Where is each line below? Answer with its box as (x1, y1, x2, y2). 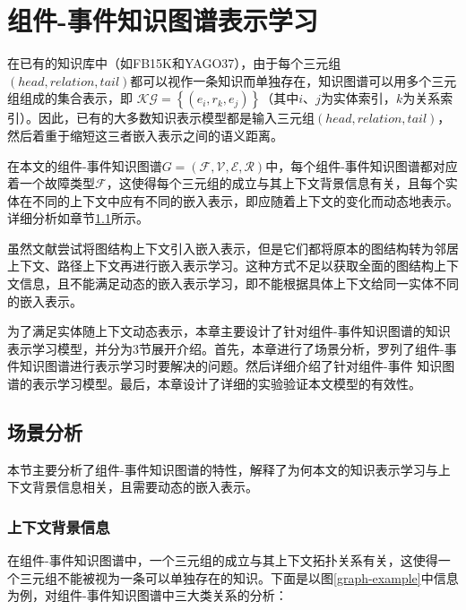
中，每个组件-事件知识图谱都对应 (265, 156, 458, 175)
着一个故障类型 (7, 174, 95, 193)
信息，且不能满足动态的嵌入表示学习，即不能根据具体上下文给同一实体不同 (19, 274, 459, 293)
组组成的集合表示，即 (7, 89, 133, 107)
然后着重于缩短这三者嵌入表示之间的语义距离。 (7, 125, 283, 144)
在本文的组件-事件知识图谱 (7, 156, 162, 175)
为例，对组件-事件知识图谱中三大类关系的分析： (7, 586, 288, 605)
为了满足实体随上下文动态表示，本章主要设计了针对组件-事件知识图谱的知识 (7, 322, 451, 340)
